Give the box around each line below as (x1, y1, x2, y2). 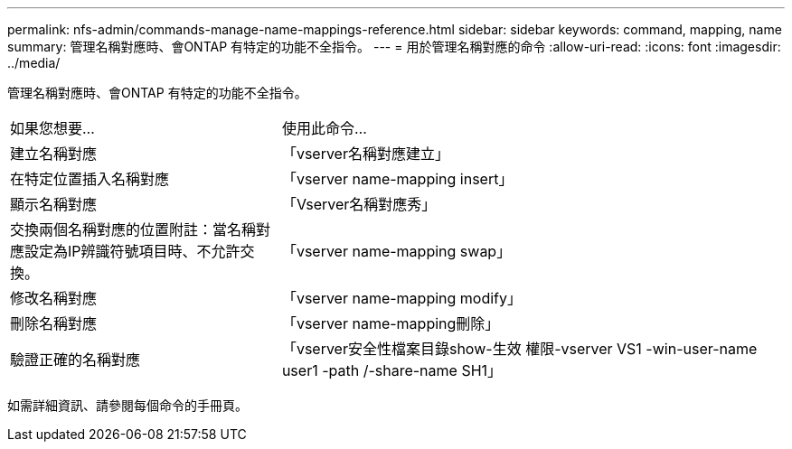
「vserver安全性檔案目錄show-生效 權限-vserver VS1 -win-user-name (281, 340, 758, 358)
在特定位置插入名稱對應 (10, 170, 170, 188)
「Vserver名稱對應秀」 (281, 195, 437, 213)
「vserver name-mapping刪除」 (281, 314, 500, 332)
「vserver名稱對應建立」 (281, 145, 449, 163)
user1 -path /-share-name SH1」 (281, 361, 503, 379)
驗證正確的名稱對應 (10, 351, 141, 369)
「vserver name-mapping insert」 (281, 170, 514, 188)
